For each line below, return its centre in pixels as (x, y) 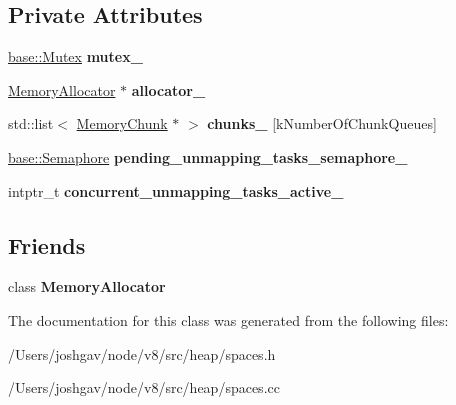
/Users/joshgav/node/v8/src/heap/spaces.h (142, 353)
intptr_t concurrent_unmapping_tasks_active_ (176, 190)
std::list (31, 123)
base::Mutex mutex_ (75, 56)
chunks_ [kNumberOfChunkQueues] (322, 123)
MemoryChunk (122, 123)
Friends (47, 244)
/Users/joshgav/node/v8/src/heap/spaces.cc (144, 387)
